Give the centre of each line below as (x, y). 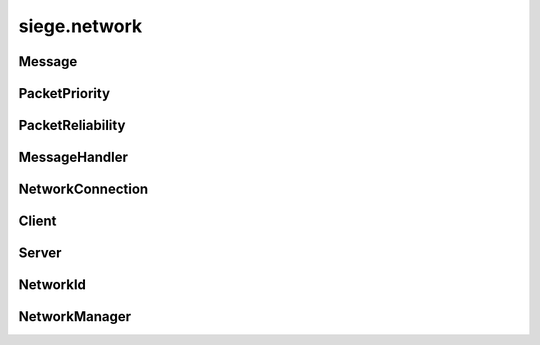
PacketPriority (64, 93)
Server (40, 253)
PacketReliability (72, 125)
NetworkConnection (83, 189)
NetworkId (52, 285)
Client (37, 221)
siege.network (80, 26)
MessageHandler (73, 157)
